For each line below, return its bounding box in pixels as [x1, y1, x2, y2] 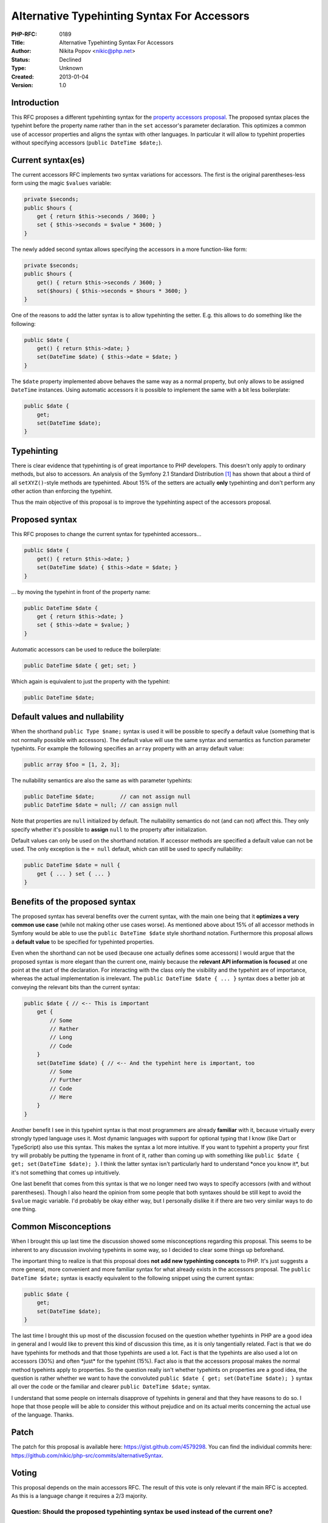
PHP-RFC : [11, 30, 38, 38]
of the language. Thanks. [11, 1411, 74, 1419]
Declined [59, 55, 82, 63]
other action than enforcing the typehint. [11, 487, 112, 495]
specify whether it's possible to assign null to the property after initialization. [11, 825, 208, 833]
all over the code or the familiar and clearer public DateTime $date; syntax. [11, 1383, 211, 1390]
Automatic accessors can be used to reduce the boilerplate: [11, 646, 161, 653]
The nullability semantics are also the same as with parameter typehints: [11, 777, 193, 784]
